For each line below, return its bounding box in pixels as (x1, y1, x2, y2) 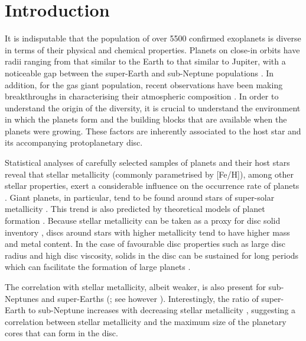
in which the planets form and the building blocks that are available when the (5, 113, 287, 126)
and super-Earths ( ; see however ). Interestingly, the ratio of (41, 292, 259, 304)
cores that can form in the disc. (5, 327, 118, 339)
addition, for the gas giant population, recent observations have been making (5, 78, 283, 91)
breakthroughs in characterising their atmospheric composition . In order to (5, 90, 279, 102)
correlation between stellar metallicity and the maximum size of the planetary (5, 315, 287, 327)
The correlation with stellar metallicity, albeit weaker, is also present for (5, 281, 266, 292)
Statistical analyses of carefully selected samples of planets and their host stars (5, 156, 290, 169)
